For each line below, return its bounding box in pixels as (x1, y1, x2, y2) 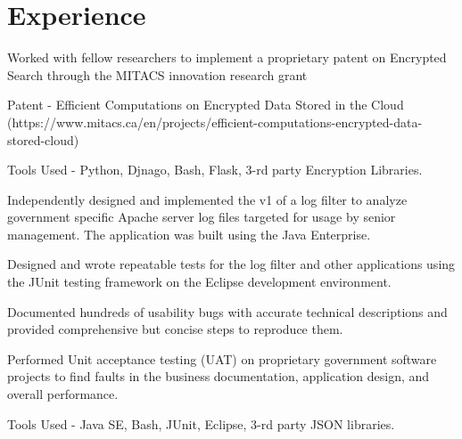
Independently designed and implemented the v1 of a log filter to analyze (7, 190, 408, 208)
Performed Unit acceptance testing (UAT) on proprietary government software (7, 349, 437, 368)
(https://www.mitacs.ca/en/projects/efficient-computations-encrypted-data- (7, 112, 423, 131)
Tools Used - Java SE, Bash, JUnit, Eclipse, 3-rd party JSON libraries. (7, 414, 395, 433)
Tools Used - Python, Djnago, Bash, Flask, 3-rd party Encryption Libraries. (7, 160, 423, 179)
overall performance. (7, 385, 119, 403)
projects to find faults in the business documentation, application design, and (7, 367, 430, 386)
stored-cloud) (7, 130, 79, 149)
